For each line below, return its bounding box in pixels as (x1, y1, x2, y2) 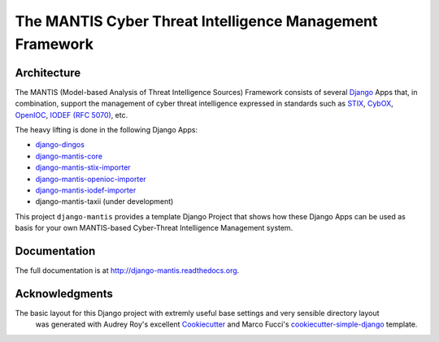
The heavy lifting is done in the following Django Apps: (15, 125, 198, 135)
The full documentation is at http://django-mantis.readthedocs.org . (15, 266, 240, 275)
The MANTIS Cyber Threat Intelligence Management (15, 12, 378, 30)
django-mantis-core (35, 151, 103, 161)
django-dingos (35, 140, 85, 149)
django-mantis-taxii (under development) (35, 197, 174, 206)
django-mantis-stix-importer (35, 162, 131, 172)
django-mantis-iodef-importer (35, 185, 137, 195)
